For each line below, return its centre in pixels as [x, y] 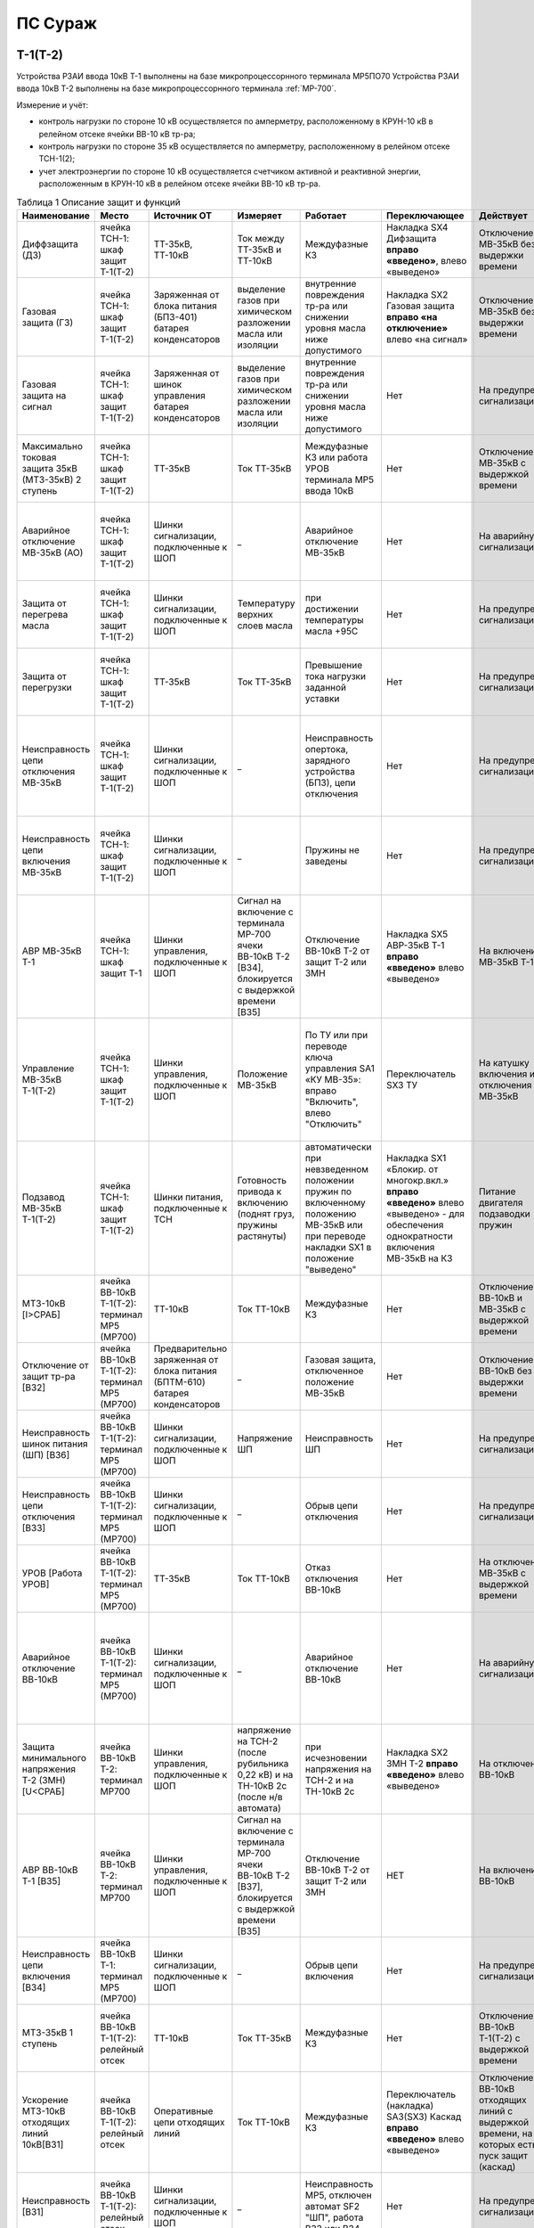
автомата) [259, 1807]
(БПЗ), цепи [330, 782]
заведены [326, 861]
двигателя [501, 1202]
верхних [255, 614]
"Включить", [332, 1102]
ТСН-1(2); [57, 159]
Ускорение [45, 2100]
